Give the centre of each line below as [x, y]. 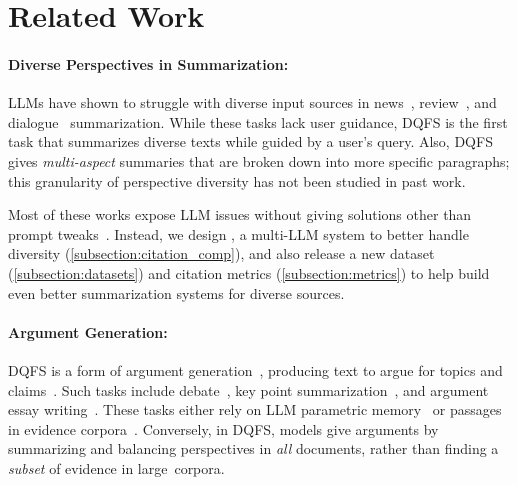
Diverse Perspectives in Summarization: [148, 63]
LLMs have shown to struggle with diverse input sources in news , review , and [252, 102]
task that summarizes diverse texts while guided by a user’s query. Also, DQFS [250, 141]
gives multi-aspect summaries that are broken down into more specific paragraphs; [259, 160]
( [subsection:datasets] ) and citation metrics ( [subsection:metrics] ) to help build [249, 272]
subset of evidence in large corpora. [116, 467]
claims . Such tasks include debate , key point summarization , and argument [248, 389]
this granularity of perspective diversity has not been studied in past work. [237, 180]
